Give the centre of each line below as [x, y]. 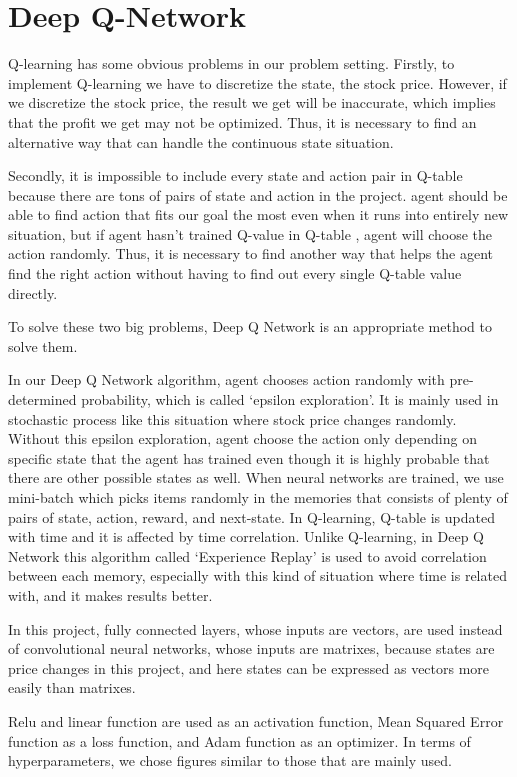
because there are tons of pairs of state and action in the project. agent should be [258, 194]
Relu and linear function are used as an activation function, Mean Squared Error [256, 720]
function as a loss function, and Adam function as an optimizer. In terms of [239, 740]
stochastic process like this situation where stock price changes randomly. [232, 418]
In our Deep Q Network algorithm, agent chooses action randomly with [226, 379]
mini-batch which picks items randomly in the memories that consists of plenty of [258, 497]
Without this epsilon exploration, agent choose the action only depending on [242, 438]
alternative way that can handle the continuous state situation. [201, 141]
